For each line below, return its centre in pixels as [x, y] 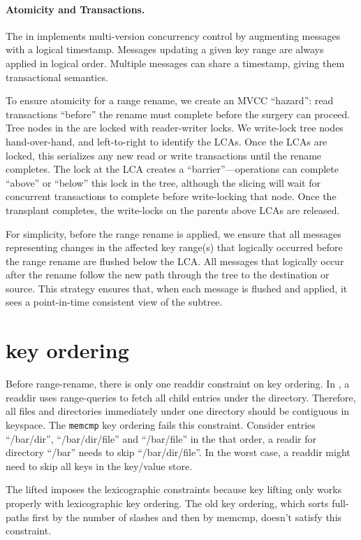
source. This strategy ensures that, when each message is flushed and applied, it [177, 288]
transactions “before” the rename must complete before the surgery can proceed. [178, 114]
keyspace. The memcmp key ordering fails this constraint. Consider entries [161, 424]
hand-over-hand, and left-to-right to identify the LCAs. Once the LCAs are [167, 141]
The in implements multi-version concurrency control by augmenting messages [173, 35]
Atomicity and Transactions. [75, 9]
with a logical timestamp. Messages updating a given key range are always [165, 49]
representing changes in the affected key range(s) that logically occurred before [174, 247]
